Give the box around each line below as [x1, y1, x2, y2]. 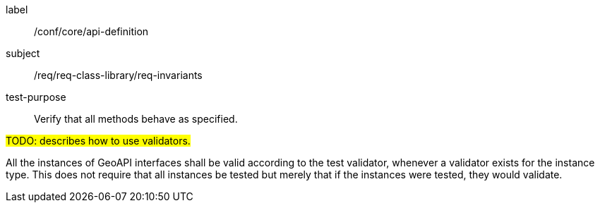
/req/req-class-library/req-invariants [34, 69, 203, 81]
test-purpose [6, 91, 66, 103]
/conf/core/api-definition [34, 25, 149, 37]
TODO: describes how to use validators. [6, 135, 191, 147]
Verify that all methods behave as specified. [34, 113, 238, 125]
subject [6, 47, 40, 59]
